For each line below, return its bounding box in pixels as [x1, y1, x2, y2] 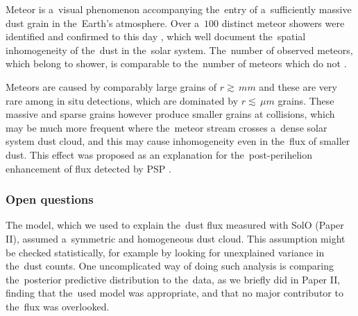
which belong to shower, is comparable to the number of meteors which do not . [6, 56, 347, 71]
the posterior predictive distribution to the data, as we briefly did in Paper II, [6, 272, 341, 286]
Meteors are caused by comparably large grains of [6, 79, 217, 94]
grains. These [278, 93, 334, 107]
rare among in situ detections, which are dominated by [6, 93, 239, 107]
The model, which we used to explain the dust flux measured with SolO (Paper [6, 218, 344, 232]
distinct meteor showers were [221, 15, 345, 30]
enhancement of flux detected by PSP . [6, 161, 171, 175]
